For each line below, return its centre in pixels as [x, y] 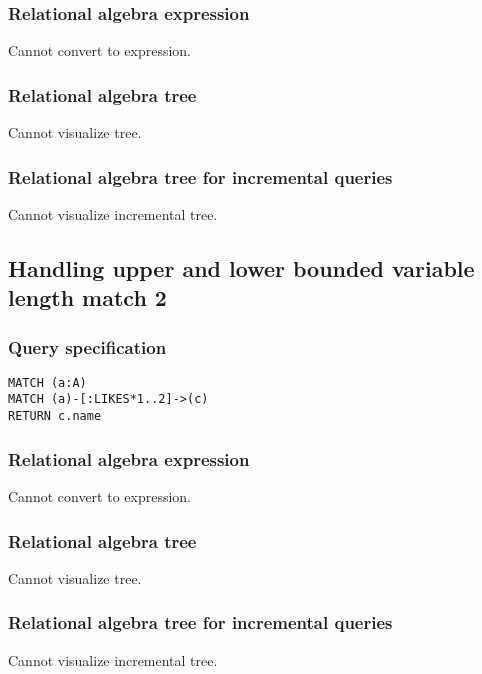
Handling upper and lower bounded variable [241, 267]
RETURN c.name [55, 416]
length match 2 [87, 297]
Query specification [87, 346]
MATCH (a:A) [47, 382]
